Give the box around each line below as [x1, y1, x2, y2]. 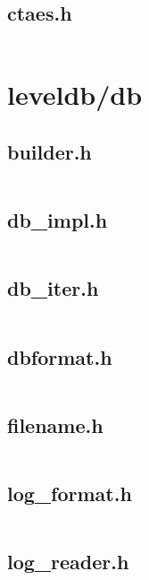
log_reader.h [7, 548, 129, 576]
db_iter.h [7, 274, 99, 302]
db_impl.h [7, 206, 108, 234]
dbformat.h [7, 342, 112, 370]
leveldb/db [7, 76, 143, 113]
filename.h [7, 411, 103, 438]
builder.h [7, 137, 92, 165]
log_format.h [7, 479, 132, 506]
